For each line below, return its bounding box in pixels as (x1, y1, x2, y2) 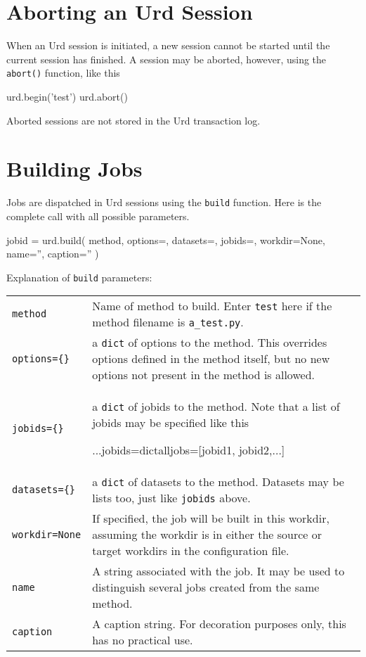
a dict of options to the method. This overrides (92, 334, 327, 351)
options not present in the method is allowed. (92, 366, 315, 383)
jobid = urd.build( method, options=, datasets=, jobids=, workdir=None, (6, 232, 325, 247)
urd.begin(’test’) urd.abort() (6, 89, 128, 103)
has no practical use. (92, 632, 193, 649)
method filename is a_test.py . (92, 314, 244, 331)
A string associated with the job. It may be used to (92, 563, 345, 580)
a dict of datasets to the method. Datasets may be (92, 473, 344, 490)
